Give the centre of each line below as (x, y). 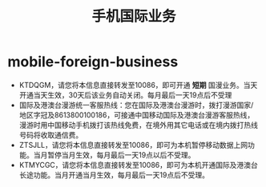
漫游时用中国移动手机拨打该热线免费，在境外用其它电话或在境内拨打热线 (138, 125)
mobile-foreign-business (93, 62)
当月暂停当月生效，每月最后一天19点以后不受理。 (114, 155)
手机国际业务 (133, 16)
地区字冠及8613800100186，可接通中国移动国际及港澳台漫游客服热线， (137, 115)
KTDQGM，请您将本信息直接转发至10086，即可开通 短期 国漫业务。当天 (138, 85)
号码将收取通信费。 (51, 135)
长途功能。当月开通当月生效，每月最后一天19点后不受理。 (114, 175)
